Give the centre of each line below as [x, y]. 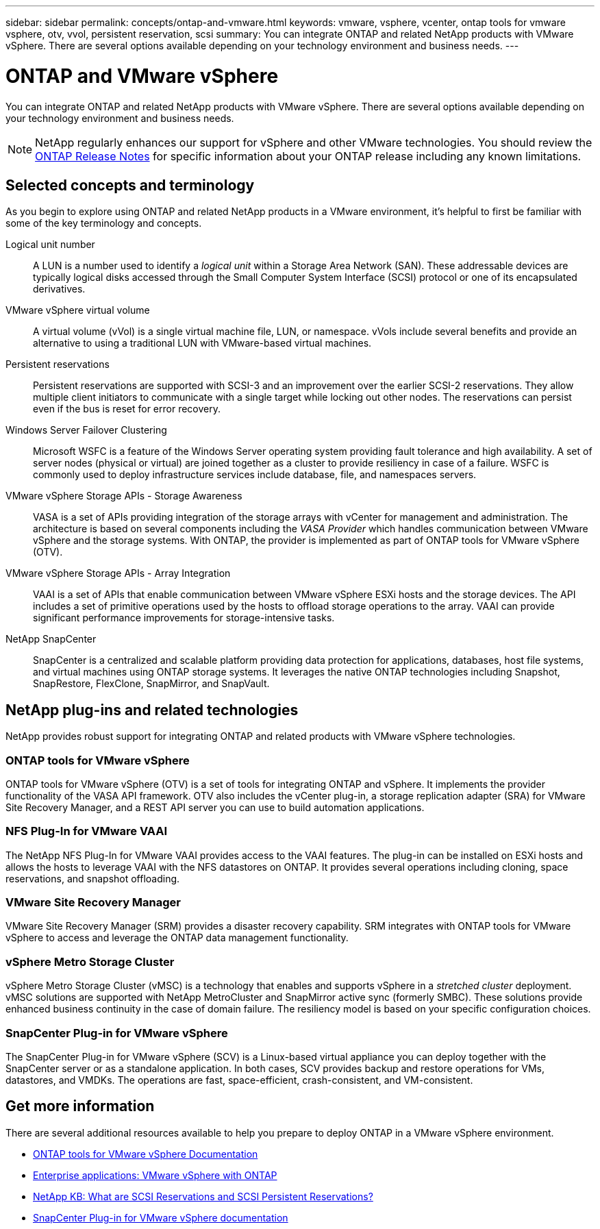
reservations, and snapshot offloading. [93, 878]
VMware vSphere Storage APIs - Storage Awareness [124, 496]
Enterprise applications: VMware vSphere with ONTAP [155, 1175]
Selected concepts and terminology [130, 185]
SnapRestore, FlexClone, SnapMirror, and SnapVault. [151, 684]
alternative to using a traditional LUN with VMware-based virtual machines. [202, 343]
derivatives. [59, 289]
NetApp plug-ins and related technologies [152, 710]
